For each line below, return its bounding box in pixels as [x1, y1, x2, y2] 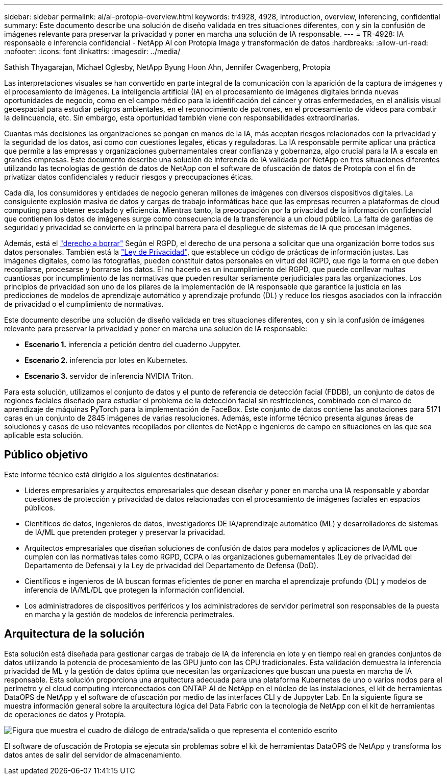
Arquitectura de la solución [4, 627, 145, 641]
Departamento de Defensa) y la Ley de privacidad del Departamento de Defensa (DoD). [24, 561, 318, 570]
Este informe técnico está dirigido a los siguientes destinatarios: [4, 470, 219, 479]
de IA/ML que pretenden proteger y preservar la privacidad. [24, 527, 226, 537]
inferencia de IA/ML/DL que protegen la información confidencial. [24, 585, 245, 594]
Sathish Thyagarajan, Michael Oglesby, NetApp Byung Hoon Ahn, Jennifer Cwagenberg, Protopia [4, 63, 331, 71]
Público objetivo [4, 448, 88, 461]
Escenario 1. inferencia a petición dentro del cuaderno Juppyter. [24, 340, 241, 349]
